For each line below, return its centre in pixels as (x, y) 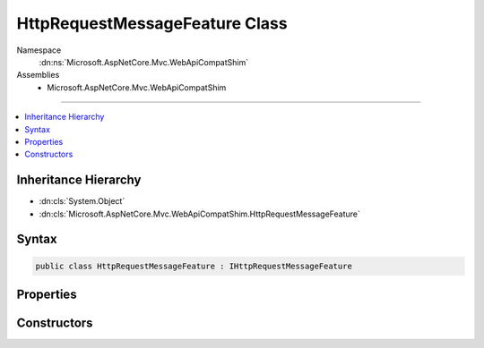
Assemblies (38, 75)
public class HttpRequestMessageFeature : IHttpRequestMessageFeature (194, 266)
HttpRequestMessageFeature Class (152, 23)
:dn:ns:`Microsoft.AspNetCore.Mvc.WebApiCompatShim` (144, 62)
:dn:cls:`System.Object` (82, 201)
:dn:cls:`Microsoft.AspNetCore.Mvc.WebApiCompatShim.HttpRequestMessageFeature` (199, 214)
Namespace (39, 50)
